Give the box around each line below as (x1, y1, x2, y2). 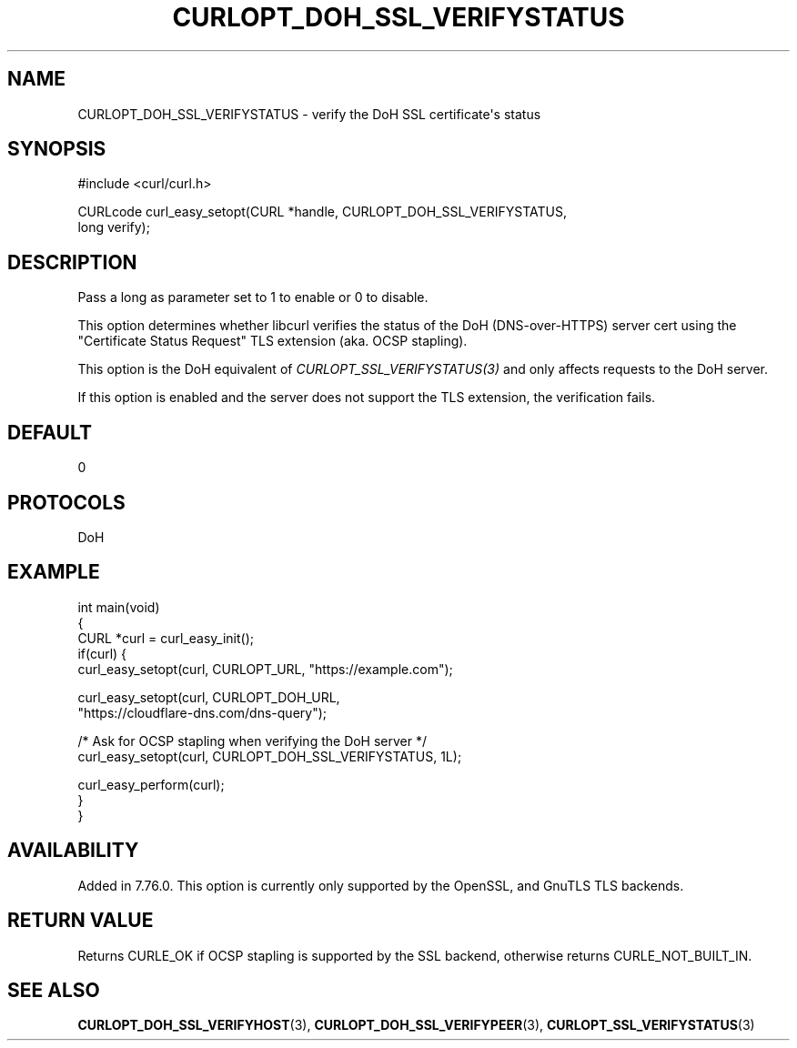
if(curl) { (77, 645, 127, 661)
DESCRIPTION (7, 250, 137, 274)
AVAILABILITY (7, 839, 139, 862)
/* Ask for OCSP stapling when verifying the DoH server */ (77, 732, 428, 749)
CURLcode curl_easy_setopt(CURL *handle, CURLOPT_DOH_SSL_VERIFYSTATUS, (77, 204, 567, 220)
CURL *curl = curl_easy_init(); (77, 630, 254, 646)
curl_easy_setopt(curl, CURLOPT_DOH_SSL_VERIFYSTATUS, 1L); (77, 748, 462, 764)
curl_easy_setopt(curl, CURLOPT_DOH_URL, (77, 689, 340, 705)
